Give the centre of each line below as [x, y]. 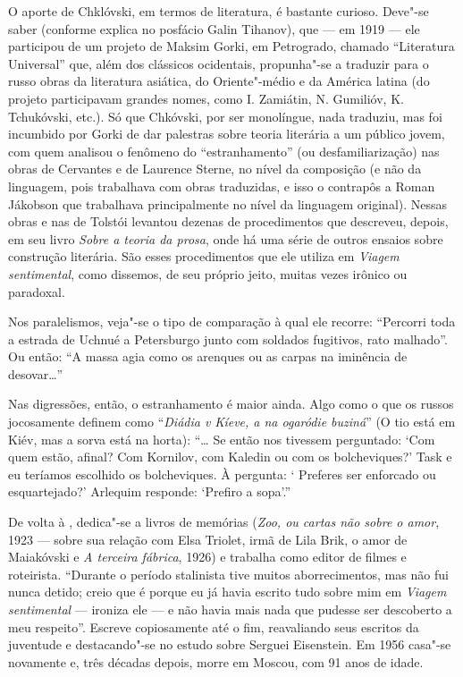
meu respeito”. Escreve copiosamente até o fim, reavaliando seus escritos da [214, 626]
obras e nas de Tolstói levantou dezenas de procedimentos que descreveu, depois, [228, 221]
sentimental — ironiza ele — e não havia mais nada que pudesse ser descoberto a [230, 609]
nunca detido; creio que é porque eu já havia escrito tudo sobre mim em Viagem [227, 592]
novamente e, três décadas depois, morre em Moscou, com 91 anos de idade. [216, 661]
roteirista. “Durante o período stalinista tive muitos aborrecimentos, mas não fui [228, 574]
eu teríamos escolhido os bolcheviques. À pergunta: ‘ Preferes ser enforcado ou [222, 474]
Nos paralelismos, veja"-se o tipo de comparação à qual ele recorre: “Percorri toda [232, 322]
